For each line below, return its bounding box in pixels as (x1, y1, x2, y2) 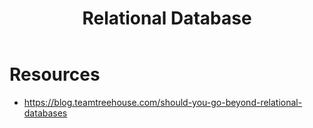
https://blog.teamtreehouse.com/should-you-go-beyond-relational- (23, 96, 303, 108)
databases (23, 107, 68, 119)
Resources (9, 63, 101, 86)
